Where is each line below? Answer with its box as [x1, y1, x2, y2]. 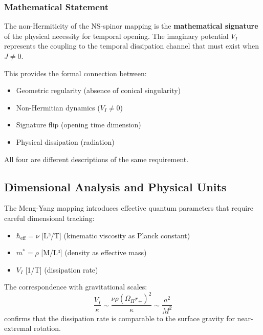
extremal [4, 323, 32, 333]
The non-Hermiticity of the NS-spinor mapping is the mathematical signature [4, 20, 258, 31]
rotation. [33, 323, 61, 333]
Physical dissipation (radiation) [16, 136, 115, 147]
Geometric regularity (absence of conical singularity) [16, 85, 181, 96]
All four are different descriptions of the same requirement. [4, 153, 189, 164]
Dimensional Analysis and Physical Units [4, 178, 227, 194]
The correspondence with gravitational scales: [4, 281, 147, 292]
